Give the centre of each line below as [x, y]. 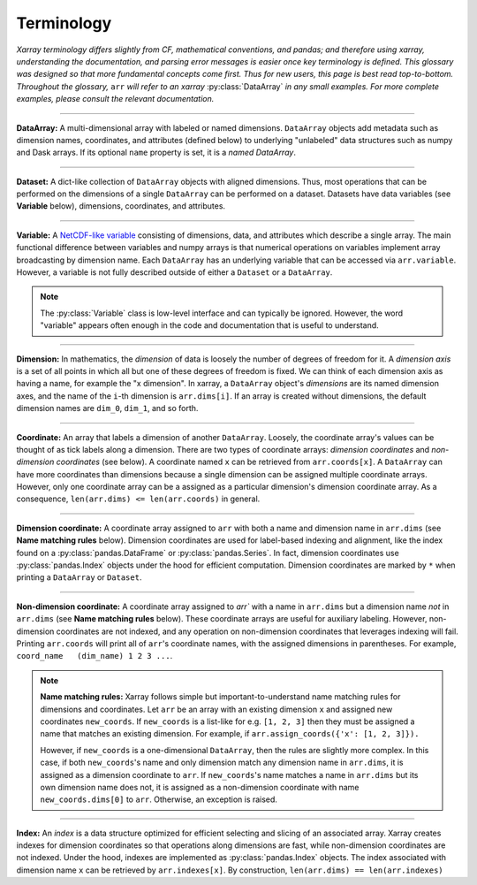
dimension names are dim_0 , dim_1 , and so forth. [107, 408]
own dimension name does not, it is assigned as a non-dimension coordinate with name [200, 787]
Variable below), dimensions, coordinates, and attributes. [121, 206]
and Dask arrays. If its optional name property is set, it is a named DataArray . [156, 153]
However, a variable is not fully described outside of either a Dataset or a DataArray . [174, 272]
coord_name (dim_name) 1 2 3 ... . [95, 656]
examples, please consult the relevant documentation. [115, 99]
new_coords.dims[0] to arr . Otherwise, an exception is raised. [159, 799]
